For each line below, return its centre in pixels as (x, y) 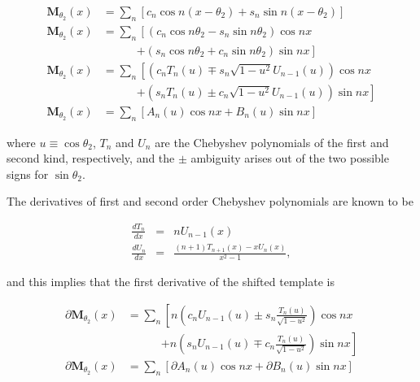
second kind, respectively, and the (91, 158)
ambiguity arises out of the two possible (290, 158)
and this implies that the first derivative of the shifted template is (171, 282)
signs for (28, 174)
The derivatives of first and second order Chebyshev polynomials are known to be (210, 201)
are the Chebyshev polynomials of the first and (272, 142)
